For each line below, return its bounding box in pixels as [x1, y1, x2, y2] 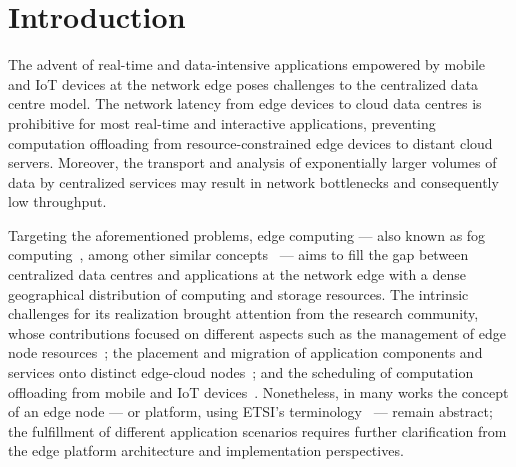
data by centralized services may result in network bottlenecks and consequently [8, 171, 499, 192]
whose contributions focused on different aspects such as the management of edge [8, 322, 506, 343]
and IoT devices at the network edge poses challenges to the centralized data [8, 73, 479, 94]
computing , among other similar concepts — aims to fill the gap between [8, 244, 469, 265]
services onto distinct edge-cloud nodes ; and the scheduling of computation [8, 362, 474, 383]
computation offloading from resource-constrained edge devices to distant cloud [8, 132, 493, 153]
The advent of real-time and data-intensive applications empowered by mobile [8, 54, 485, 75]
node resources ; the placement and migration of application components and [8, 342, 483, 363]
